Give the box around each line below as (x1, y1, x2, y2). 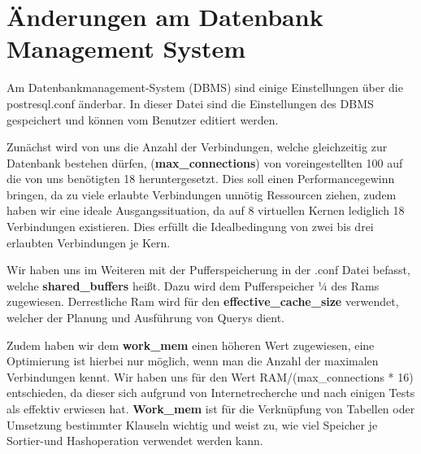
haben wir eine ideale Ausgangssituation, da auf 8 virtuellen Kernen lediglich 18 (7, 202, 405, 219)
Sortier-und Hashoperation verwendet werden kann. (7, 432, 263, 449)
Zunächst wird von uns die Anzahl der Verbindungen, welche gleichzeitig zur (7, 138, 388, 155)
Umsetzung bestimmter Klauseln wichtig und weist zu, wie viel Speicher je (7, 416, 378, 433)
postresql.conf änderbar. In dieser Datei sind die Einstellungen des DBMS (7, 94, 374, 111)
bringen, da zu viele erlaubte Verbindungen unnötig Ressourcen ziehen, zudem (7, 186, 397, 203)
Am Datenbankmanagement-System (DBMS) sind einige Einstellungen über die (7, 79, 403, 96)
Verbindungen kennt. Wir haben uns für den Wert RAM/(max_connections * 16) (7, 368, 414, 385)
